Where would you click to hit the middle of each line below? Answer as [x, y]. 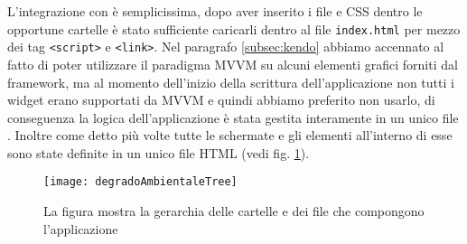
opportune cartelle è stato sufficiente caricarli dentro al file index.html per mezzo [234, 28]
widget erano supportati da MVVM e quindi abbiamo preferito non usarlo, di [221, 100]
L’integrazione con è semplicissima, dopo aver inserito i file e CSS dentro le [215, 11]
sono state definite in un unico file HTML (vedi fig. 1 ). [159, 152]
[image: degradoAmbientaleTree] [140, 182]
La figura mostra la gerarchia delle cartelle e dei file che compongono [234, 211]
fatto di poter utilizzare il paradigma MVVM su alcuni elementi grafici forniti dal [233, 64]
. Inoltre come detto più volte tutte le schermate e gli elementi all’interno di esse [230, 135]
